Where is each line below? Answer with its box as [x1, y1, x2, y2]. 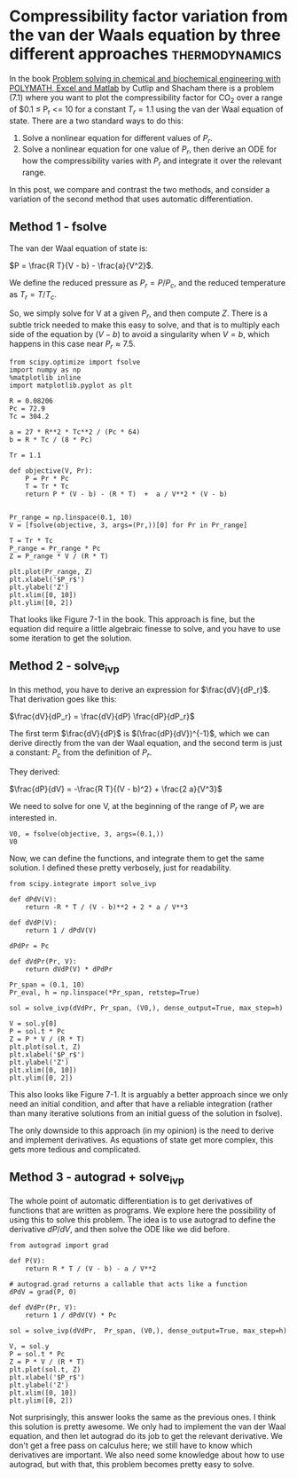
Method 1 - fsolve [9, 219, 108, 234]
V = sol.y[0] [9, 1018, 58, 1028]
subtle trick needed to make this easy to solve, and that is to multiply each [9, 319, 280, 330]
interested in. [9, 812, 58, 822]
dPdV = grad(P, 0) [9, 1287, 77, 1296]
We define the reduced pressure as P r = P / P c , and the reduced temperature [9, 277, 286, 290]
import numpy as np [9, 366, 82, 374]
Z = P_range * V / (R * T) [9, 552, 109, 561]
